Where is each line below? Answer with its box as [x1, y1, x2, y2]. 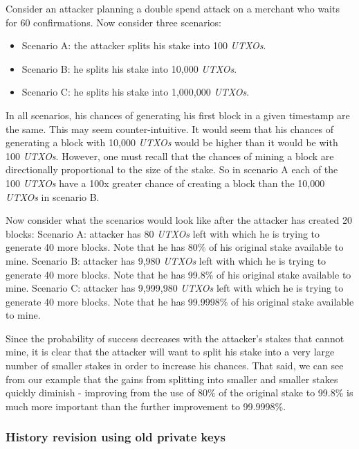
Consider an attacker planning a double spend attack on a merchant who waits [6, 1, 340, 15]
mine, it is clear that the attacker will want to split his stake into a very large [6, 344, 335, 359]
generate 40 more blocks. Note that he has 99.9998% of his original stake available [6, 294, 354, 308]
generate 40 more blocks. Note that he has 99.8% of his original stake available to [6, 267, 351, 281]
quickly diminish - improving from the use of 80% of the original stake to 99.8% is [6, 385, 353, 400]
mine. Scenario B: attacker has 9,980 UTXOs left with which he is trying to [6, 253, 326, 267]
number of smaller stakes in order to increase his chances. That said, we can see [6, 358, 344, 373]
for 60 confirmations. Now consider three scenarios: [6, 15, 221, 29]
